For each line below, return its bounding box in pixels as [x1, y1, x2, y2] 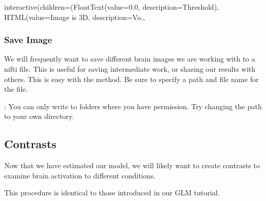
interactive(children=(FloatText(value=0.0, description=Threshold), [4, 2, 219, 12]
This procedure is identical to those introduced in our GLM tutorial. [4, 187, 220, 198]
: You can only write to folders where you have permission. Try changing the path [4, 100, 262, 111]
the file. [4, 84, 28, 94]
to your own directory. [4, 111, 74, 122]
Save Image [4, 33, 52, 46]
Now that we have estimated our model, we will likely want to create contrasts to [4, 160, 260, 171]
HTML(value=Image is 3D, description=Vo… [4, 11, 146, 22]
